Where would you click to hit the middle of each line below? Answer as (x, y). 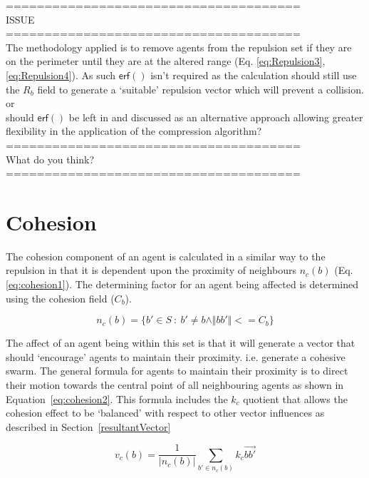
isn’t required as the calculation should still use (254, 75)
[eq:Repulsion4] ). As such (61, 75)
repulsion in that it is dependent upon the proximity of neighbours (151, 270)
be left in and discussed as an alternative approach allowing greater (216, 117)
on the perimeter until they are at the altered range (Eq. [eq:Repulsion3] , (166, 61)
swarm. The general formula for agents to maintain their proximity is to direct (177, 371)
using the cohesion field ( (60, 298)
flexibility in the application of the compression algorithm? (134, 131)
